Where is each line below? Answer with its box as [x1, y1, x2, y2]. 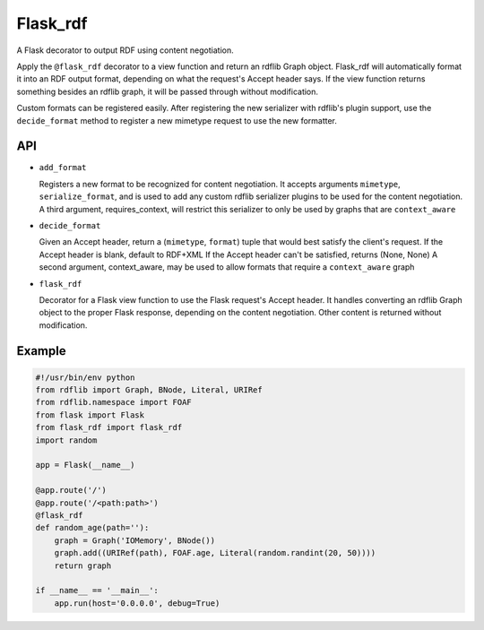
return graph [54, 560, 112, 571]
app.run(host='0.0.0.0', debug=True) [54, 598, 220, 608]
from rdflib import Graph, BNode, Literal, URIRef [35, 385, 264, 395]
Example [16, 343, 66, 358]
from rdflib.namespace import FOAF [35, 397, 192, 408]
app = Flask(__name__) [35, 460, 135, 470]
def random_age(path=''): [35, 522, 150, 533]
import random [35, 435, 98, 445]
